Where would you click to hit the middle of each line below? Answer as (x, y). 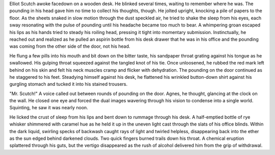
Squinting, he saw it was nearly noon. (49, 108)
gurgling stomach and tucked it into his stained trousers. (68, 84)
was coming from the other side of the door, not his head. (70, 46)
